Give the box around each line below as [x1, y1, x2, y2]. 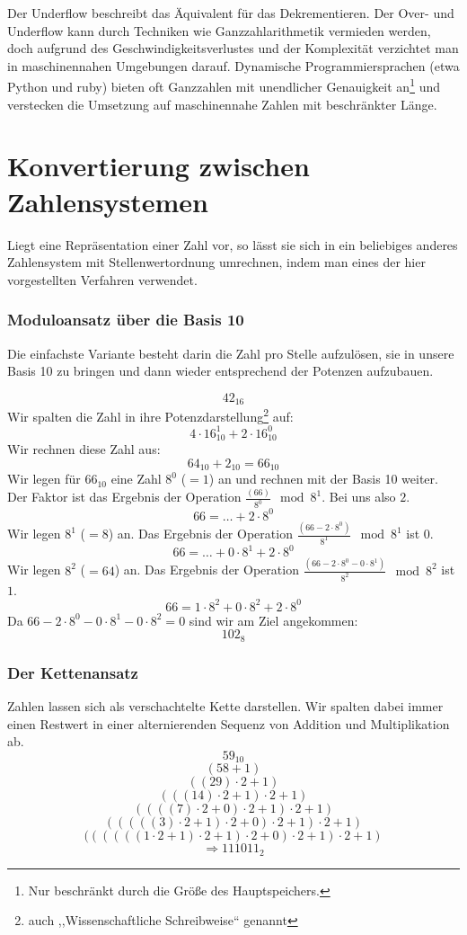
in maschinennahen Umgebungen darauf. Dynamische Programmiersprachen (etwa [7, 56, 460, 75]
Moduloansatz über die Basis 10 [7, 308, 244, 331]
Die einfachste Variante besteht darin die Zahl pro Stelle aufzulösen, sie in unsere [7, 343, 454, 362]
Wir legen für [7, 469, 81, 488]
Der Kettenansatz [7, 661, 138, 683]
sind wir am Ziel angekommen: [189, 610, 358, 629]
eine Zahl [110, 469, 162, 488]
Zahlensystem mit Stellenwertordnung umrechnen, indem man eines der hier [7, 253, 426, 272]
